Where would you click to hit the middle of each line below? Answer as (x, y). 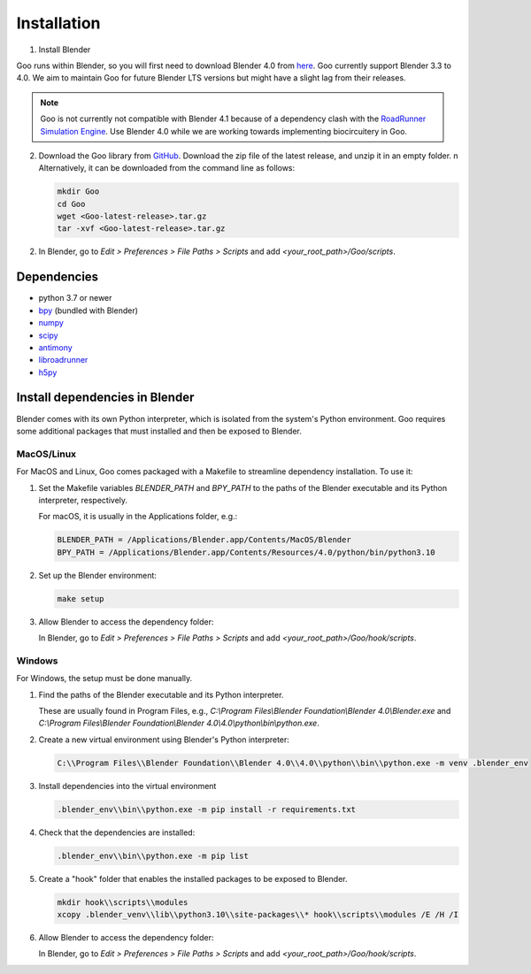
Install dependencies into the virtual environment (127, 786)
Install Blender (65, 50)
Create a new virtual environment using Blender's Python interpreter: (164, 740)
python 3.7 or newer (75, 298)
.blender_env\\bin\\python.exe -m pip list (153, 855)
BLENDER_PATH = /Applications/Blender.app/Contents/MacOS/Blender (204, 540)
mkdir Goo (78, 192)
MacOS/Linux (46, 454)
